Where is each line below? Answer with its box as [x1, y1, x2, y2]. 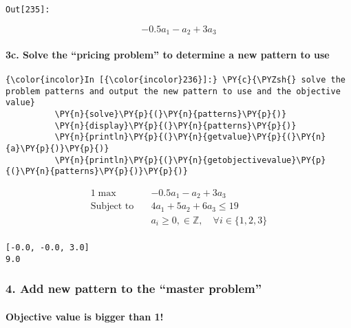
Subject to [90, 201, 134, 212]
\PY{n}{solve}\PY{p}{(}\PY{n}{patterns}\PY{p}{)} [54, 109, 287, 119]
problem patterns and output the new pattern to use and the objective [6, 86, 341, 96]
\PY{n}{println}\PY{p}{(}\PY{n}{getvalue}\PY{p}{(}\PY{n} [54, 132, 326, 142]
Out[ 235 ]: [6, 5, 50, 14]
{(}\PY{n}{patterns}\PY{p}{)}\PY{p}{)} [6, 166, 188, 177]
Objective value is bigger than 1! [6, 309, 164, 323]
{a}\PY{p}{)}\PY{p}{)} [6, 143, 109, 153]
